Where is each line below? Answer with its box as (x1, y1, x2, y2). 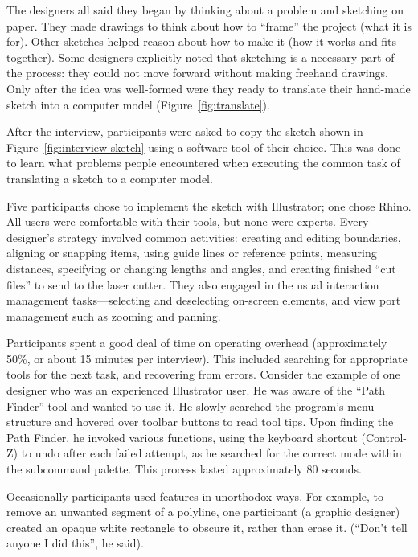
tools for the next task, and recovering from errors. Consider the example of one (6, 366, 400, 383)
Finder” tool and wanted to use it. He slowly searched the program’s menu (6, 397, 375, 414)
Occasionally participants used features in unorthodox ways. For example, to (6, 487, 383, 504)
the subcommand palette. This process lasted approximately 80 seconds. (6, 461, 362, 477)
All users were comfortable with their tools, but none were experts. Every (6, 213, 369, 230)
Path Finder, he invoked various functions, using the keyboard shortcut (6, 428, 358, 445)
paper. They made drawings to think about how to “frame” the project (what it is (6, 17, 412, 34)
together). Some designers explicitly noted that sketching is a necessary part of (6, 48, 395, 65)
